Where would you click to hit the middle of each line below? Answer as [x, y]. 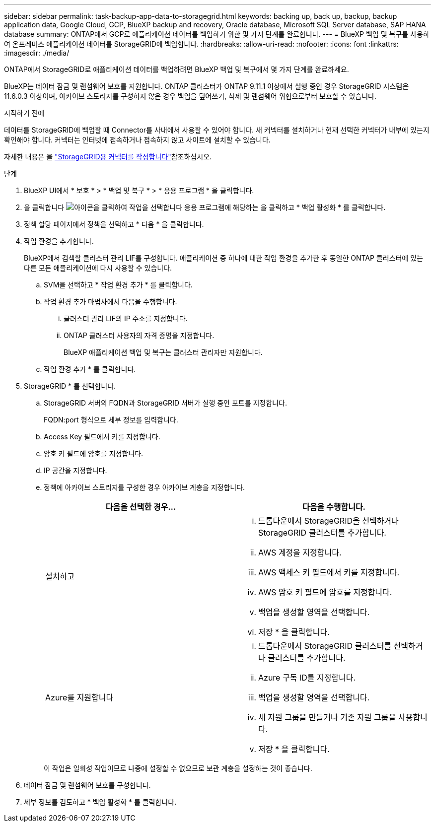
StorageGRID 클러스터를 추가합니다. [322, 533]
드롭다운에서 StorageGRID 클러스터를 [325, 646]
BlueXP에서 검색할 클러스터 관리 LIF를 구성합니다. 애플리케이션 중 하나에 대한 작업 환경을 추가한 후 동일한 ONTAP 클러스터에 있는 [223, 258]
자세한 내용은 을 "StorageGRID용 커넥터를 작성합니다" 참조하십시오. [108, 157]
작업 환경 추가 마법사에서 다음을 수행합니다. [110, 302]
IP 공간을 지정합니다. [75, 470]
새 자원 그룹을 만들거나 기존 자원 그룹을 [327, 717]
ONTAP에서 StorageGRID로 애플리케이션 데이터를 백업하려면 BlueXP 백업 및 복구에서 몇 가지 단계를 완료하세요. [177, 69]
